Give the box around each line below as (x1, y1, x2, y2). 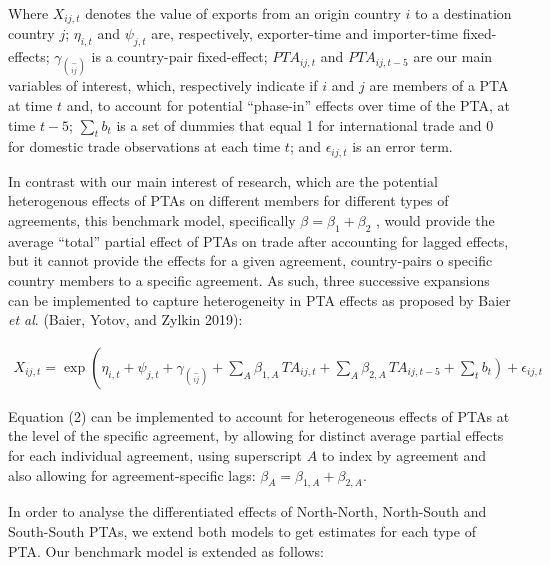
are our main (413, 46, 493, 67)
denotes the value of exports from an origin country (85, 3, 401, 23)
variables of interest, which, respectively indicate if (8, 75, 318, 96)
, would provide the (375, 210, 495, 231)
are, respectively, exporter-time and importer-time (151, 23, 459, 44)
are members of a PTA (369, 75, 509, 96)
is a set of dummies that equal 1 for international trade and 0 (116, 114, 494, 135)
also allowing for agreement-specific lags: (8, 464, 256, 485)
